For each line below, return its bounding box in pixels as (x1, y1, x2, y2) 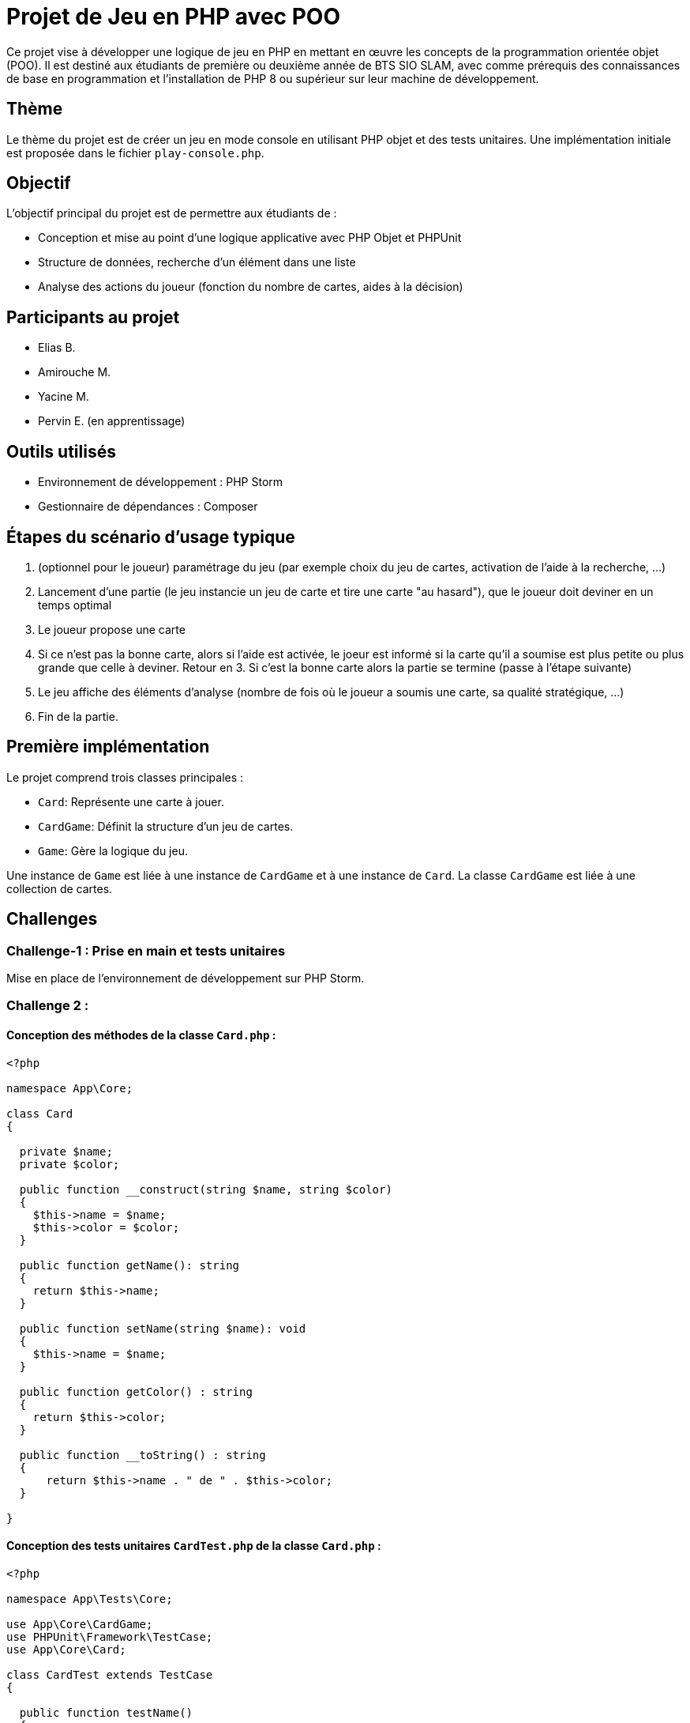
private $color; (19, 1157, 120, 1171)
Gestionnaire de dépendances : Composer (38, 500, 258, 514)
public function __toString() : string (19, 1448, 266, 1461)
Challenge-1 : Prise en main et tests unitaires (6, 942, 286, 959)
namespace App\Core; (6, 1081, 133, 1095)
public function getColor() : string (19, 1385, 253, 1398)
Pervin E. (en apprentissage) (38, 414, 186, 428)
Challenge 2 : (6, 997, 89, 1014)
